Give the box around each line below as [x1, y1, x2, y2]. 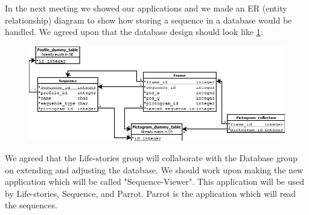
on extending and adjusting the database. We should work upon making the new [5, 163, 304, 176]
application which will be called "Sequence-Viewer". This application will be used [5, 175, 305, 188]
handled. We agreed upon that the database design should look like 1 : [5, 25, 263, 38]
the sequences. [5, 199, 57, 211]
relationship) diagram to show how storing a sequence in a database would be [5, 13, 292, 26]
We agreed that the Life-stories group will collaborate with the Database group [5, 152, 298, 164]
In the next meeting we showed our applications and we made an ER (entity [5, 2, 287, 14]
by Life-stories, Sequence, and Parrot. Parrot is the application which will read [5, 187, 296, 199]
